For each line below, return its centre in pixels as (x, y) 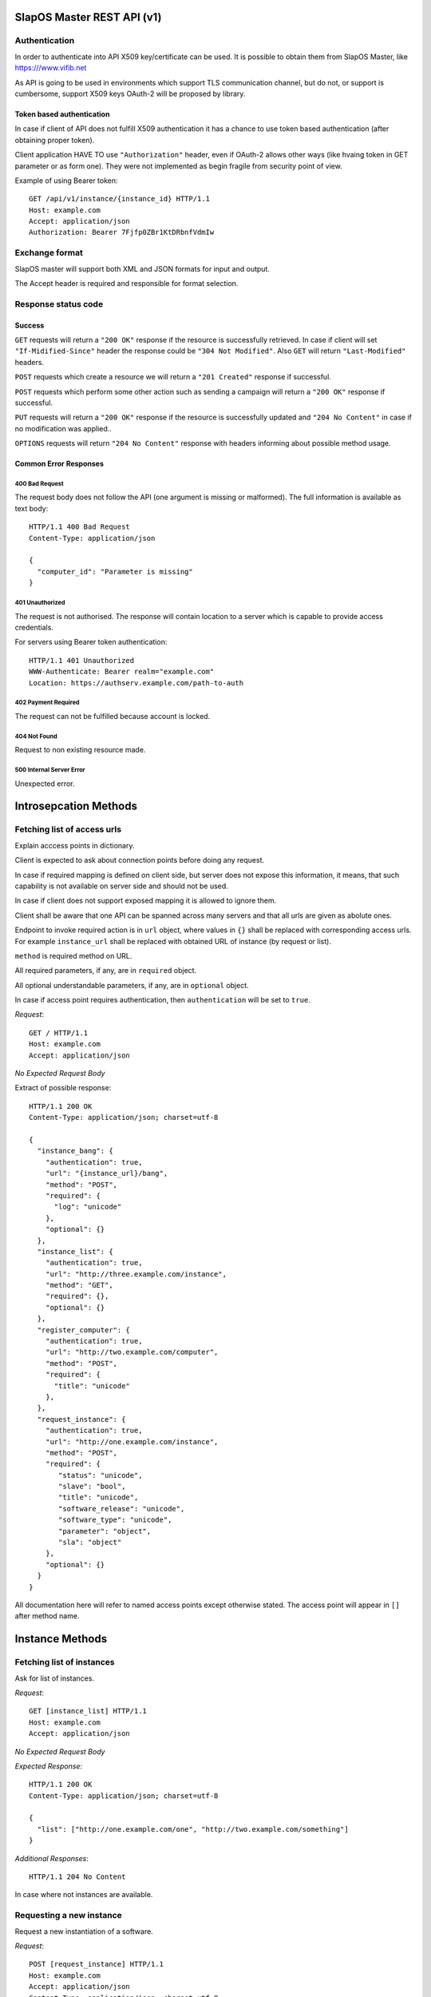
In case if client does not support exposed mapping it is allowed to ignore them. (146, 901)
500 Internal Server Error (50, 770)
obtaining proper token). (55, 140)
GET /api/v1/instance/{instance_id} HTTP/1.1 (120, 199)
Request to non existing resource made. (80, 750)
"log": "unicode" (88, 1207)
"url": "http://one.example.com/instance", (132, 1441)
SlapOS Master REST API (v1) (88, 17)
